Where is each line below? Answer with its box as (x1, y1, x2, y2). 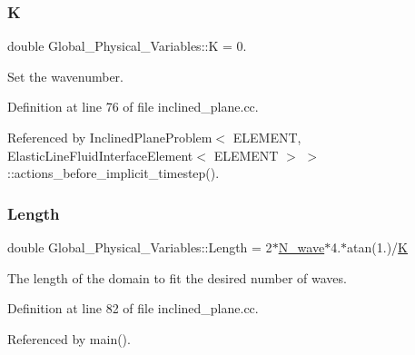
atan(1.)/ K (347, 238, 408, 256)
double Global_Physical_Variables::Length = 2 (7, 238, 272, 256)
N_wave (278, 238, 325, 256)
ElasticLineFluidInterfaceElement (7, 145, 193, 164)
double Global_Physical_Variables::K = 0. (7, 36, 247, 55)
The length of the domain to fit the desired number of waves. (7, 268, 347, 287)
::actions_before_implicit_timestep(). (7, 163, 220, 182)
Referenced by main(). (7, 329, 131, 348)
